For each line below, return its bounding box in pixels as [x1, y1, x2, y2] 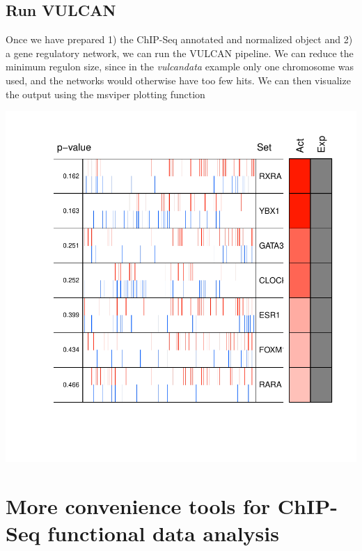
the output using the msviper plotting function [6, 86, 205, 101]
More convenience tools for [6, 491, 271, 520]
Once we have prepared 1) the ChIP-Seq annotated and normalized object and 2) [6, 32, 353, 47]
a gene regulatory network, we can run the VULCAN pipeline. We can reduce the [6, 45, 354, 60]
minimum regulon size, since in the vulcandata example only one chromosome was [6, 59, 354, 74]
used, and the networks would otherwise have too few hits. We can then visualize [6, 72, 351, 87]
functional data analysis [47, 519, 279, 548]
